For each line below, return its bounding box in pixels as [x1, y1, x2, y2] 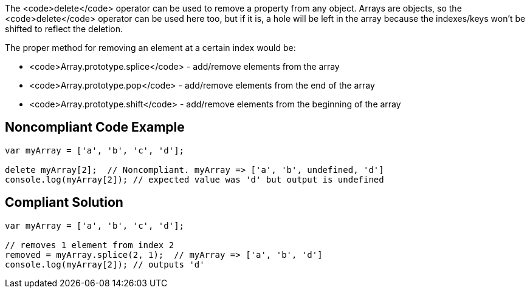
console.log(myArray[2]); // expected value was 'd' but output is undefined [5, 174, 384, 184]
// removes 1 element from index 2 [5, 240, 174, 250]
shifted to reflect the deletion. [5, 24, 123, 34]
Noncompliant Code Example [5, 120, 185, 135]
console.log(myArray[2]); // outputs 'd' [5, 259, 205, 269]
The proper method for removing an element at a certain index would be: [5, 42, 296, 53]
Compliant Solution [5, 195, 123, 210]
